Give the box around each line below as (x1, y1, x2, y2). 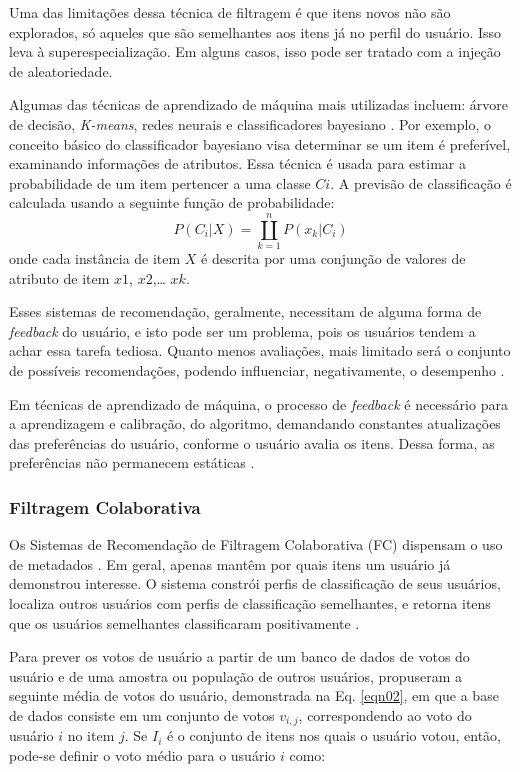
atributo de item (9, 267, 110, 288)
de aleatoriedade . (9, 60, 113, 81)
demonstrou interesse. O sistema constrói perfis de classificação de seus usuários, (9, 573, 501, 594)
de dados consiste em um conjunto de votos (9, 704, 275, 725)
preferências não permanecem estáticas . (9, 452, 255, 473)
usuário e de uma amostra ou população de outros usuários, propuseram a (9, 665, 462, 686)
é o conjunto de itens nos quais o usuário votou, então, (166, 725, 502, 746)
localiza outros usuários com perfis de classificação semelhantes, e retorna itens (9, 593, 491, 613)
